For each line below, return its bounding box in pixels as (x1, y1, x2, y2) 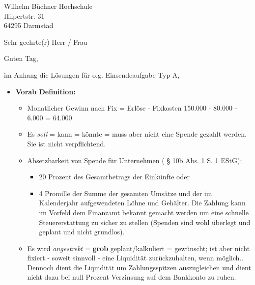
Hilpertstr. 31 (4, 10, 45, 21)
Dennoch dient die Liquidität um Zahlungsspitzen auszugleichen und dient (27, 262, 251, 272)
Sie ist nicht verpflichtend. (27, 138, 106, 148)
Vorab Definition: (15, 86, 76, 96)
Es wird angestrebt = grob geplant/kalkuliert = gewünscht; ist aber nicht (27, 243, 250, 253)
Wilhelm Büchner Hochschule (4, 1, 92, 11)
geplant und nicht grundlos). (39, 227, 125, 237)
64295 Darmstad (4, 20, 54, 30)
